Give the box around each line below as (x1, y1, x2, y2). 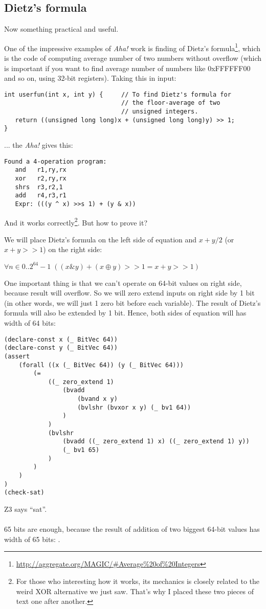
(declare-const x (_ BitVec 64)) (4, 335, 118, 343)
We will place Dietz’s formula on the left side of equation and (4, 234, 197, 244)
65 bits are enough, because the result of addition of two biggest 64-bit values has (4, 524, 260, 534)
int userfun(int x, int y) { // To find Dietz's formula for (4, 91, 231, 98)
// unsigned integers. (121, 108, 198, 116)
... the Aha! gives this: (4, 140, 73, 150)
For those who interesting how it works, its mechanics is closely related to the (16, 575, 260, 586)
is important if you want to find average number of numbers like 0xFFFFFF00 (4, 62, 251, 73)
